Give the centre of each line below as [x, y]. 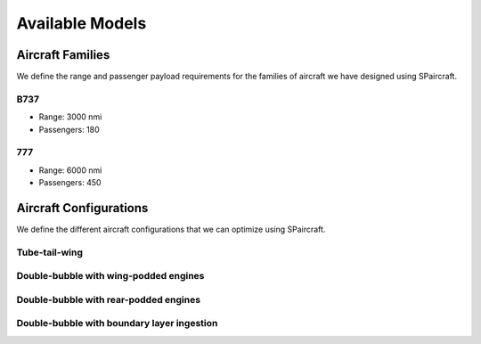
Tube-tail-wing [50, 252]
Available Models [82, 23]
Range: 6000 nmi [70, 170]
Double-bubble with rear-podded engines [108, 299]
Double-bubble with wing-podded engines [110, 276]
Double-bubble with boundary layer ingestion [117, 324]
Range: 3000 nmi [70, 117]
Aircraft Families [63, 55]
